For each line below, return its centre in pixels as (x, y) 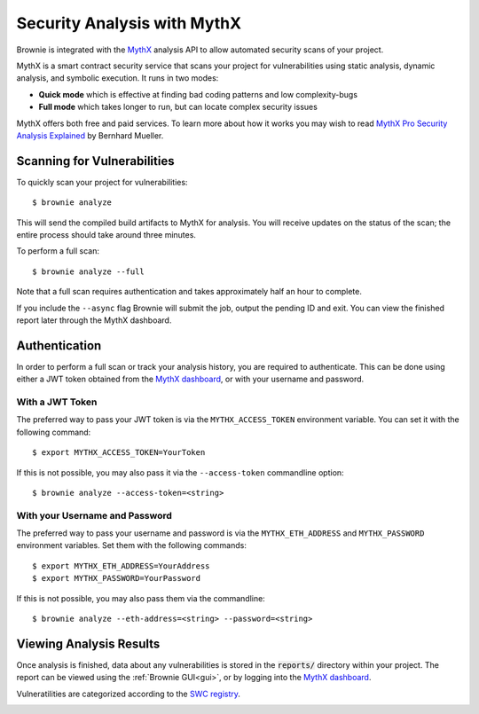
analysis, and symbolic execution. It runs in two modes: (118, 78)
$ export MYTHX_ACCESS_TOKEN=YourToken (119, 453)
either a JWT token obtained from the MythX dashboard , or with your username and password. (190, 379)
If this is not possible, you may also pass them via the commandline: (141, 598)
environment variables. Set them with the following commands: (132, 545)
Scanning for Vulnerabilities (95, 161)
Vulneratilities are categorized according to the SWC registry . (129, 694)
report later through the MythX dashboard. (94, 320)
